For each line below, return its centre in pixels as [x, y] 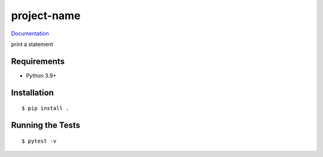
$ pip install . [45, 108]
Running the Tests [46, 125]
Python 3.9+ [41, 75]
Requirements [38, 61]
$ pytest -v [39, 141]
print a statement [32, 44]
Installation [32, 93]
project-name [46, 16]
